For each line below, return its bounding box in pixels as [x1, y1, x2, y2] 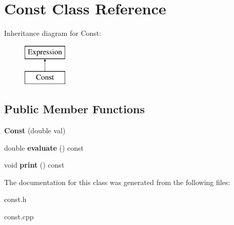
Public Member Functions [4, 101, 145, 117]
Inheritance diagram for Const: [4, 28, 102, 38]
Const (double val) [4, 125, 66, 136]
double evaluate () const [4, 142, 84, 153]
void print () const [4, 159, 65, 170]
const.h [4, 194, 27, 204]
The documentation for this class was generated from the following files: [4, 176, 230, 187]
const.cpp [4, 211, 34, 222]
